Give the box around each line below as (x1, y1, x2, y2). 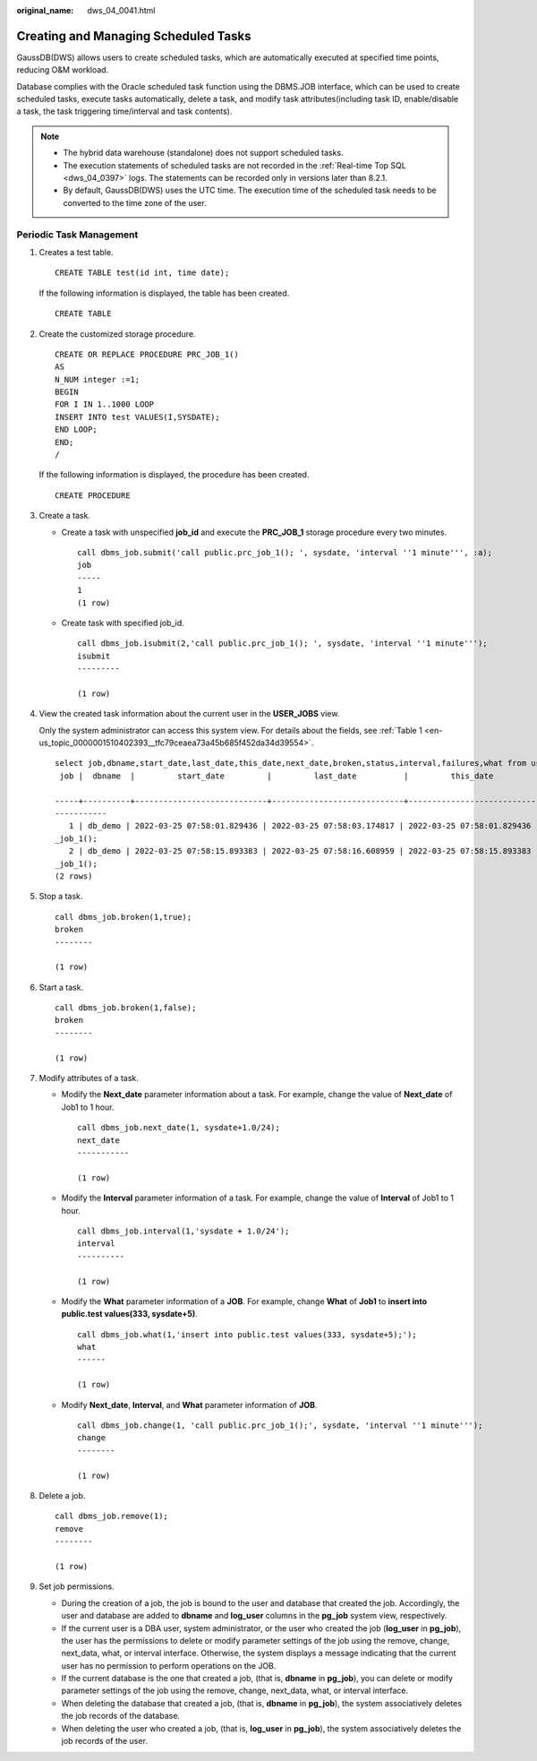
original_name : (16, 5, 74, 15)
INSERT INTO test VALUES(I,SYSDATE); (55, 412, 221, 422)
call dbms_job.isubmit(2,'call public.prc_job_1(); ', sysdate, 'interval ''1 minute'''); (77, 639, 488, 649)
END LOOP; (55, 425, 98, 434)
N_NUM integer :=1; (55, 374, 141, 384)
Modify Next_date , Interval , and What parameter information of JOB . (61, 1399, 318, 1410)
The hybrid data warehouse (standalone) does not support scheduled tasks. (63, 148, 344, 159)
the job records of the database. (61, 1711, 181, 1722)
